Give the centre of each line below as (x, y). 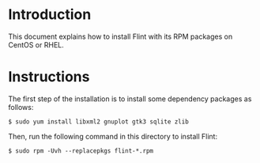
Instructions (49, 77)
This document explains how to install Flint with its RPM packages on (121, 36)
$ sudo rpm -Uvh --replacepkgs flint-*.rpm (81, 151)
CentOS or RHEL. (36, 44)
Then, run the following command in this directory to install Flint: (113, 136)
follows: (21, 107)
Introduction (50, 15)
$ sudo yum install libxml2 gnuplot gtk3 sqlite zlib (99, 121)
